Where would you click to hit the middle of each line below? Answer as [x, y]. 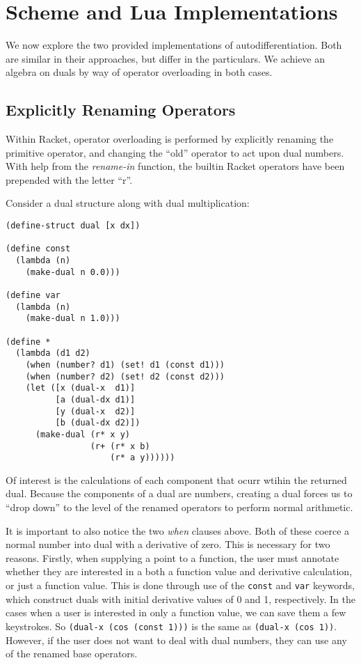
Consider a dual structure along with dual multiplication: [128, 203]
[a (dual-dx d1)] [95, 399]
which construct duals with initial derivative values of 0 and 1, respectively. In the [180, 598]
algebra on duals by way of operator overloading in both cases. [139, 72]
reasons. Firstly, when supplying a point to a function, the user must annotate [173, 557]
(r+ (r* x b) [120, 446]
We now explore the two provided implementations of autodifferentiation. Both [174, 45]
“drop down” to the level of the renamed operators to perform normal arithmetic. [179, 507]
